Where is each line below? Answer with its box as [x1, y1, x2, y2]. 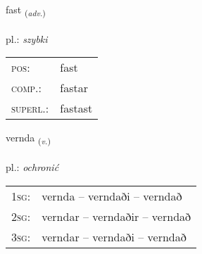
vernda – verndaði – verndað [42, 187, 182, 204]
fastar [60, 80, 88, 96]
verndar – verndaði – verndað [42, 228, 187, 245]
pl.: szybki [6, 31, 48, 46]
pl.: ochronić [6, 160, 59, 174]
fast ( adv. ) [6, 2, 46, 18]
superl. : [11, 100, 49, 117]
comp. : [11, 80, 42, 96]
